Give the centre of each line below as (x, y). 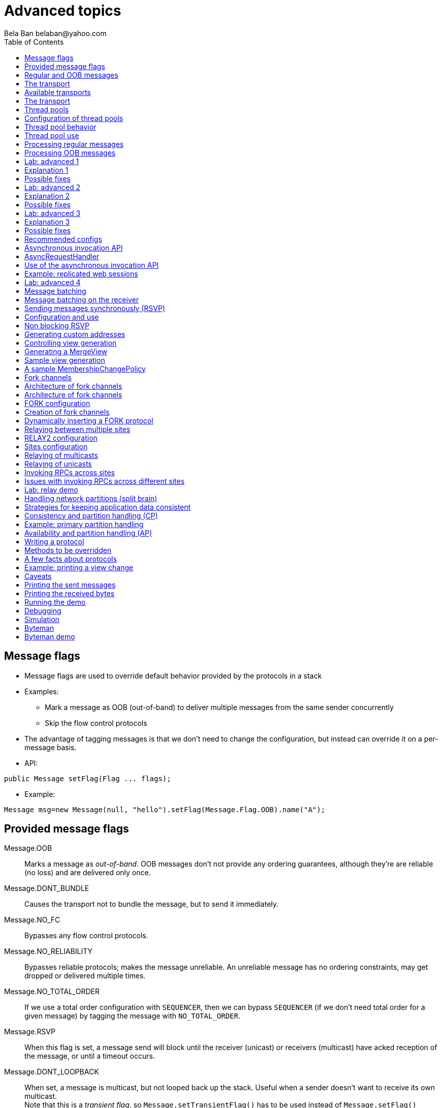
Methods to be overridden (68, 550)
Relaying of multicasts (61, 455)
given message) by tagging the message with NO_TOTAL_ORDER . (133, 1016)
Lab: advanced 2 (52, 187)
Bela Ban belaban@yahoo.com (55, 33)
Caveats (38, 576)
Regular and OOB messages (71, 75)
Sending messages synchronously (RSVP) (95, 308)
